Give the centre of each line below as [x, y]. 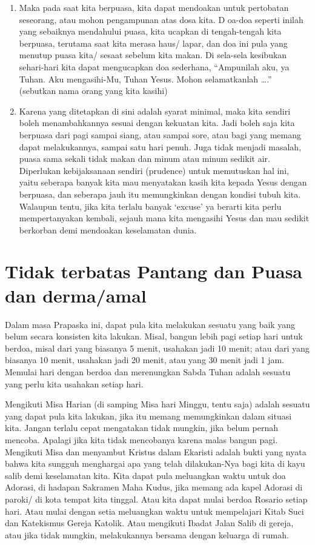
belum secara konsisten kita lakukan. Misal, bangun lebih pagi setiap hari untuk [154, 336]
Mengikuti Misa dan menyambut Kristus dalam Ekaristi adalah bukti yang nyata [156, 451]
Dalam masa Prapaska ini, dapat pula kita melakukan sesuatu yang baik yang [150, 324]
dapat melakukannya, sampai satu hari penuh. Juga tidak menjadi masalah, [160, 146]
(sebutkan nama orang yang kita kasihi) [93, 91]
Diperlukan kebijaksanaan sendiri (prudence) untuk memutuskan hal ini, [154, 170]
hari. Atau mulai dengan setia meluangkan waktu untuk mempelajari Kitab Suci [154, 511]
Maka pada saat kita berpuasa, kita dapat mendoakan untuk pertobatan [154, 7]
